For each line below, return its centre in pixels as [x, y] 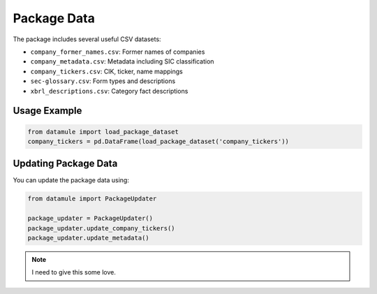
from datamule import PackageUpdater [92, 199]
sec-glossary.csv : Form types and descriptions [103, 81]
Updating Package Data [65, 164]
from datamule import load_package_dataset [103, 132]
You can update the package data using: [71, 180]
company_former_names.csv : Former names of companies [118, 52]
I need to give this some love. [74, 272]
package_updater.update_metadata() [88, 238]
